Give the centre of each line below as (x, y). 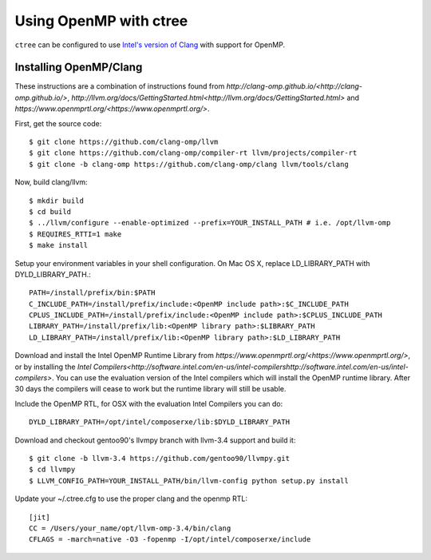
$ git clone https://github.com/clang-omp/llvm (124, 142)
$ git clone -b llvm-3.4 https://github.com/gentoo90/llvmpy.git (160, 458)
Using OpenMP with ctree (101, 21)
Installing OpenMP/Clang (79, 68)
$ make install (59, 245)
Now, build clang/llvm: (51, 182)
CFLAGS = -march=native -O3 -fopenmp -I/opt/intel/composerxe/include (170, 540)
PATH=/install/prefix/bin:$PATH (92, 293)
